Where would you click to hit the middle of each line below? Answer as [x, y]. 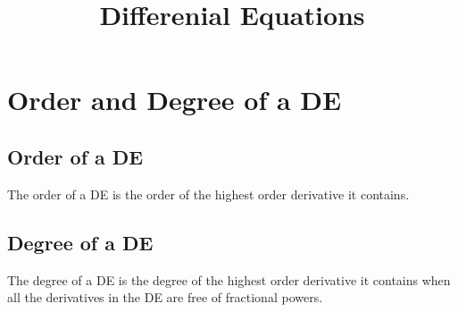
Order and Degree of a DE [175, 100]
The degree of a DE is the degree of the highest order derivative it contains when [229, 279]
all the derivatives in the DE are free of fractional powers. [165, 297]
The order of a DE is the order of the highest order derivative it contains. [208, 194]
